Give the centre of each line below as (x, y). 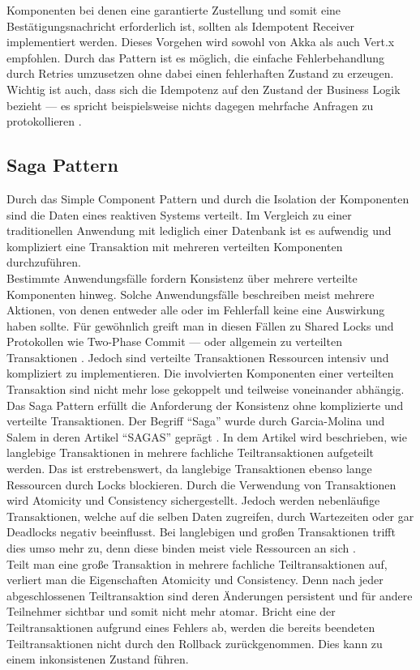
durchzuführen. (44, 262)
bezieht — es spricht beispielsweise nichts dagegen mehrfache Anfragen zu (190, 105)
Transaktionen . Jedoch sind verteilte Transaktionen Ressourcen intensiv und (198, 357)
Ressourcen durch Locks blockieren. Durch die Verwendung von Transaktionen (201, 484)
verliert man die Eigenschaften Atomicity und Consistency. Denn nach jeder (195, 580)
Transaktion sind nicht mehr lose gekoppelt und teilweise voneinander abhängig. (206, 389)
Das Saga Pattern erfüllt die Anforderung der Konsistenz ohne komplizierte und (205, 405)
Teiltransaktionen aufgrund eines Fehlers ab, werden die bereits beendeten (191, 627)
